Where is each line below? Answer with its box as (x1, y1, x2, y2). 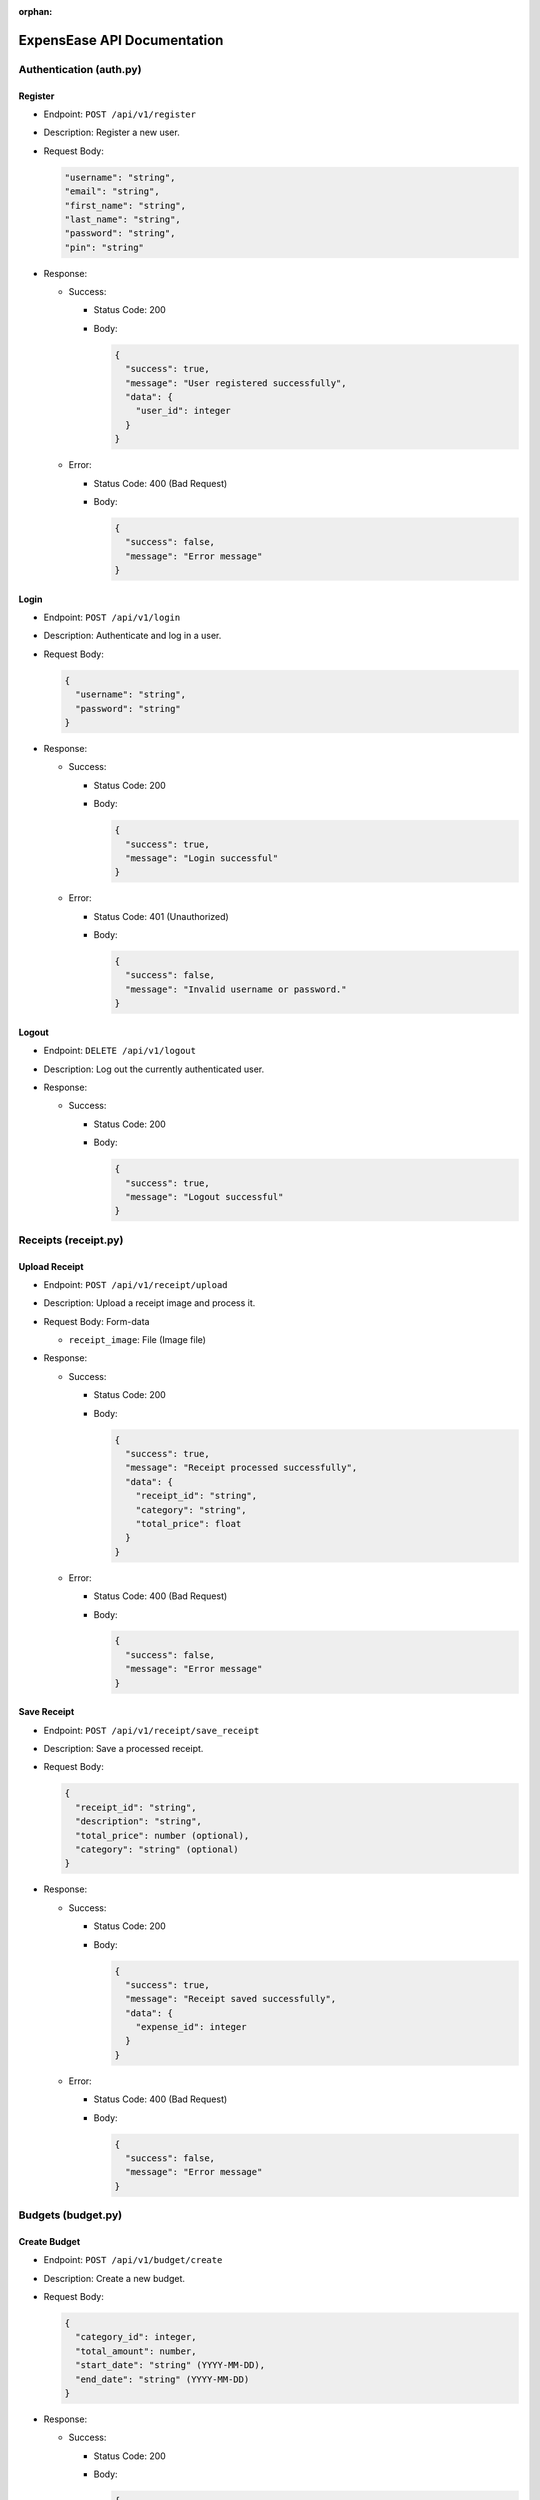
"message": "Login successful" (125, 852, 279, 864)
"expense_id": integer (135, 2021, 247, 2033)
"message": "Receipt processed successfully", (125, 1462, 358, 1474)
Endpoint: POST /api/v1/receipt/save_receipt (43, 1724, 260, 1736)
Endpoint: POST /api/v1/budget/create (43, 2254, 223, 2266)
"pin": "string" (64, 241, 145, 253)
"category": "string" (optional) (75, 1843, 239, 1855)
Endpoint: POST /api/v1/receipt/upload (43, 1278, 229, 1290)
